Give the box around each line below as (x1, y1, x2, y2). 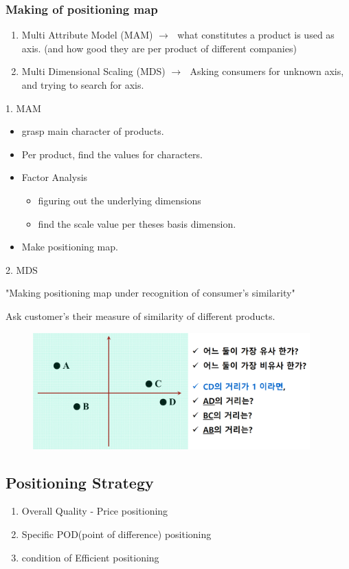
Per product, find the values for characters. (21, 147, 203, 161)
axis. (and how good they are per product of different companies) (21, 41, 297, 55)
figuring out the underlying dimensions (38, 193, 201, 207)
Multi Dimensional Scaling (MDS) (21, 64, 166, 78)
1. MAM (5, 100, 41, 115)
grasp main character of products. (21, 124, 164, 138)
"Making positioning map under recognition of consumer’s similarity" (5, 286, 295, 300)
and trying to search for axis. (21, 78, 144, 92)
